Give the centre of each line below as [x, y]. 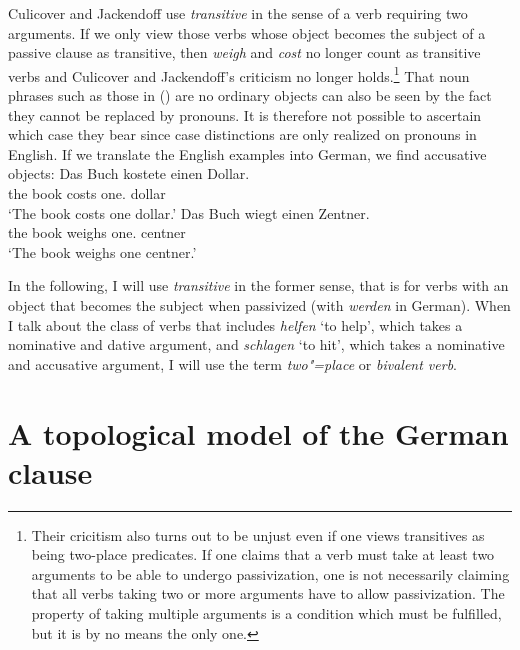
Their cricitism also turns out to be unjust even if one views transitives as [258, 534]
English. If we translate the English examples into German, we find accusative [247, 153]
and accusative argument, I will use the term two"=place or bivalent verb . [233, 363]
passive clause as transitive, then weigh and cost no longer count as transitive [244, 52]
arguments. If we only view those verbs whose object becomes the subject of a [247, 32]
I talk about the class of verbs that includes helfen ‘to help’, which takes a [235, 324]
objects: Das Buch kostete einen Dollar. [129, 173]
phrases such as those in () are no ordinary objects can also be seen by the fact [250, 95]
